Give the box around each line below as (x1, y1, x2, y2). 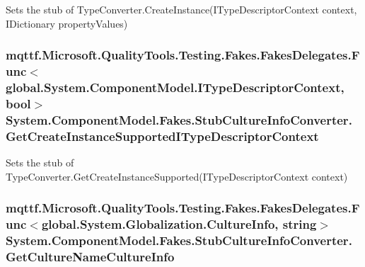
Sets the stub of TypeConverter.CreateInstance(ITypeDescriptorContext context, (6, 2, 357, 16)
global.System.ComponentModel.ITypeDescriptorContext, (6, 78, 344, 96)
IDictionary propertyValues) (6, 16, 128, 30)
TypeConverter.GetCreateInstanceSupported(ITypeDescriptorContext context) (6, 169, 348, 183)
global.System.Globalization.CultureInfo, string (41, 215, 317, 233)
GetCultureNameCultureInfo (6, 247, 175, 265)
